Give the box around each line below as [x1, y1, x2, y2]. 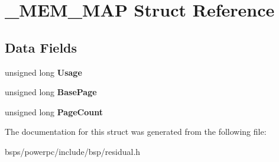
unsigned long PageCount [5, 105, 103, 118]
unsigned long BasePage [5, 86, 97, 98]
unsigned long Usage [5, 66, 82, 78]
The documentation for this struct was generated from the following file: [5, 125, 267, 138]
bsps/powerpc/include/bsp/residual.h [5, 145, 141, 157]
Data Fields [5, 38, 77, 56]
